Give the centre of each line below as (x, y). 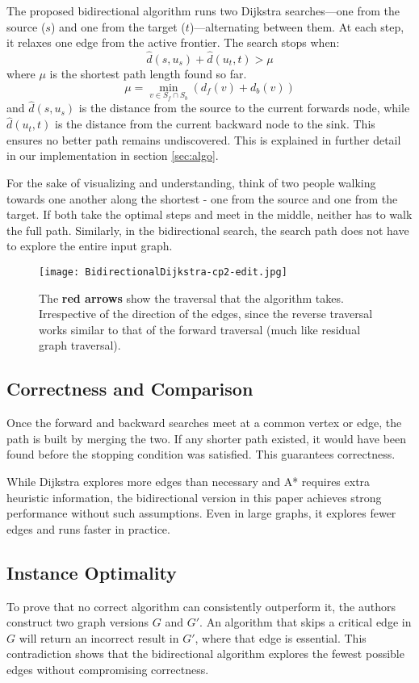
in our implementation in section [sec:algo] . (113, 155)
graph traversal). (80, 345)
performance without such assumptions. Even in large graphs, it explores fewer (201, 513)
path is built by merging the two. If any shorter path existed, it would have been (207, 438)
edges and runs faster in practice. (88, 528)
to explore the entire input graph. (90, 246)
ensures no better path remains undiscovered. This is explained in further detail (204, 139)
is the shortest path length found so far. (148, 73)
